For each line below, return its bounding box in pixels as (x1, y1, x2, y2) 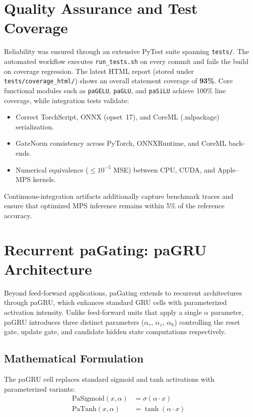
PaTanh (72, 406, 97, 413)
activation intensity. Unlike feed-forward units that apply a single (4, 306, 202, 317)
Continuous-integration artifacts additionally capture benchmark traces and (4, 190, 234, 201)
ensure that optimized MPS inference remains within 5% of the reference (4, 200, 225, 211)
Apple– (217, 164, 239, 175)
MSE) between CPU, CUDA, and (113, 164, 215, 175)
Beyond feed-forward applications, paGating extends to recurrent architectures (4, 287, 243, 298)
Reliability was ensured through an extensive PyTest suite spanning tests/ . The (4, 46, 250, 57)
